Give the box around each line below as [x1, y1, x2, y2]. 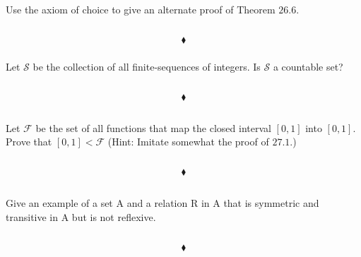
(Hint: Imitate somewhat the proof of [107, 134, 269, 149]
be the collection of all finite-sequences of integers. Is [32, 59, 261, 73]
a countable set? [273, 59, 343, 73]
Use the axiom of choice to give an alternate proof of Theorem [6, 2, 276, 17]
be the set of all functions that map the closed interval [35, 120, 271, 135]
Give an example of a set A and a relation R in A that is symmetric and [6, 196, 319, 210]
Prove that [6, 134, 52, 149]
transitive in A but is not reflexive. [6, 210, 156, 225]
